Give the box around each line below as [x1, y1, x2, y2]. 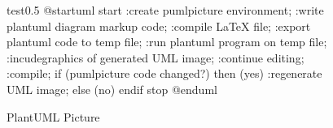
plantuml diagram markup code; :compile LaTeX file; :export [7, 17, 311, 34]
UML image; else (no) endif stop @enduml [7, 80, 217, 97]
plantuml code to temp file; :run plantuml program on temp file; [7, 33, 327, 50]
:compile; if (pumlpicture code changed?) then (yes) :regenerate [7, 65, 322, 82]
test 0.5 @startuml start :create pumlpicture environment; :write [7, 2, 324, 18]
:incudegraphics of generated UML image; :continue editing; [7, 49, 305, 66]
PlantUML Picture [7, 108, 100, 125]
